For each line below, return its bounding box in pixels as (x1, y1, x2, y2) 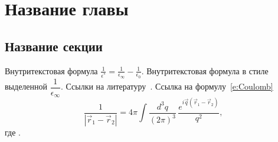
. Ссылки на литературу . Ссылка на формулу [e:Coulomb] (60, 80, 273, 93)
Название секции (5, 37, 103, 55)
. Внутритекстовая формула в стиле (141, 64, 269, 77)
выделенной (5, 80, 48, 93)
